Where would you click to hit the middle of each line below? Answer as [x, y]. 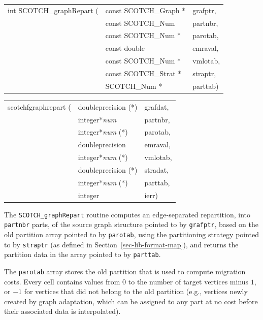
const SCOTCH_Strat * [143, 73]
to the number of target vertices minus [188, 281]
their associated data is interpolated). [62, 311]
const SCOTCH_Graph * [145, 10]
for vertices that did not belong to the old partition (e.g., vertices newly [136, 291]
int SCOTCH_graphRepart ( [53, 10]
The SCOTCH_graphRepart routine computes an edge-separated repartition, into [127, 214]
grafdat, [157, 106]
